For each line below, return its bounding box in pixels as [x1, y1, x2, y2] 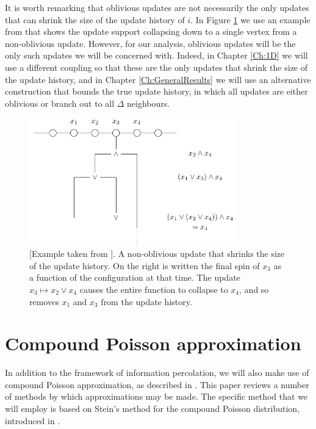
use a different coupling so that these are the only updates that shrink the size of [5, 60, 308, 73]
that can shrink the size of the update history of [5, 13, 185, 26]
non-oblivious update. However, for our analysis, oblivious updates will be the [5, 37, 296, 49]
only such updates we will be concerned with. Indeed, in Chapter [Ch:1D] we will [5, 49, 308, 62]
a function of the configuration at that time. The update [29, 271, 240, 284]
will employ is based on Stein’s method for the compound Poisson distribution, [5, 402, 300, 414]
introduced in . [5, 414, 60, 427]
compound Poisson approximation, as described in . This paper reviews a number [5, 378, 309, 391]
